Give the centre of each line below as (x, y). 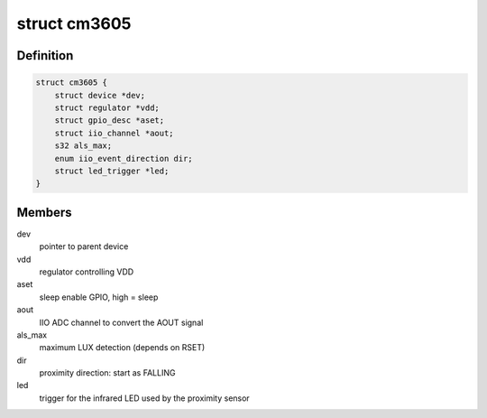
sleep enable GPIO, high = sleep (99, 297)
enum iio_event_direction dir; (124, 158)
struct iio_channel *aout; (115, 133)
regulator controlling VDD (87, 272)
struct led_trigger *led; (112, 171)
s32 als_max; (83, 146)
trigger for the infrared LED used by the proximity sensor (144, 398)
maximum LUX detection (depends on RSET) (122, 348)
